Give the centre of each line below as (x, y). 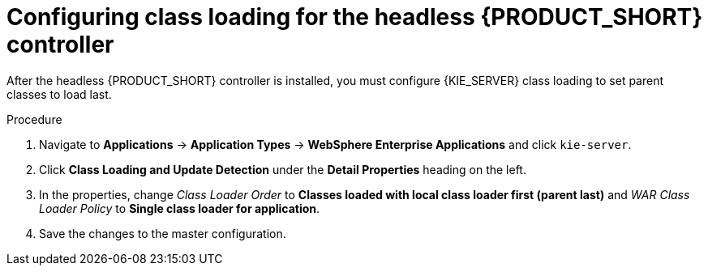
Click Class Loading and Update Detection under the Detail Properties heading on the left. (283, 169)
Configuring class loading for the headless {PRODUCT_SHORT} (355, 17)
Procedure (34, 119)
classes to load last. (59, 94)
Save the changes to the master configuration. (163, 233)
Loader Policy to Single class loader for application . (180, 208)
